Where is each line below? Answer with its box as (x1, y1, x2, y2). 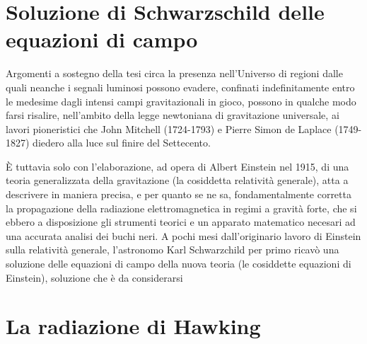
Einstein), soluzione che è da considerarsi (6, 270, 183, 285)
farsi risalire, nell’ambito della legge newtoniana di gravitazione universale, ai (6, 108, 339, 122)
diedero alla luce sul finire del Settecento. (33, 135, 211, 150)
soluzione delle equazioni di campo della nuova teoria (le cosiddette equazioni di (6, 256, 351, 271)
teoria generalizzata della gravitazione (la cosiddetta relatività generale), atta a (6, 173, 349, 188)
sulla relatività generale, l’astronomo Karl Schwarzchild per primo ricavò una (6, 242, 339, 257)
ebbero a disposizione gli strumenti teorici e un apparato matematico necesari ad (6, 214, 356, 229)
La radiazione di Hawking (6, 311, 261, 340)
